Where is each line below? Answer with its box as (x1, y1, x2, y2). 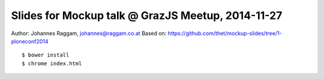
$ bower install (22, 52, 70, 59)
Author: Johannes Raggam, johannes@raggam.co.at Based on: (11, 30, 167, 37)
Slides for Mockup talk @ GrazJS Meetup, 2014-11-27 (11, 9, 283, 22)
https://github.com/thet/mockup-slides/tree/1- (167, 30, 282, 37)
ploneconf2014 (11, 37, 49, 45)
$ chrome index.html (22, 60, 82, 67)
